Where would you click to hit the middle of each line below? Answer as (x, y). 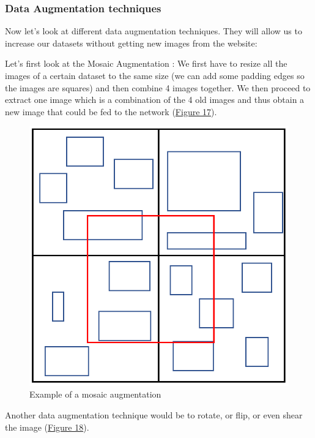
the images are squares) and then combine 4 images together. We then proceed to (158, 87)
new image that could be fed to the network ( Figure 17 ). (111, 111)
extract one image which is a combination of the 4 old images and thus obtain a (155, 100)
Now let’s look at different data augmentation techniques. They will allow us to (154, 31)
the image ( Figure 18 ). (47, 427)
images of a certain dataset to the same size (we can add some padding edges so (155, 75)
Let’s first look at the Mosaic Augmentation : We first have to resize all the (146, 63)
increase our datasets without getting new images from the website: (131, 43)
